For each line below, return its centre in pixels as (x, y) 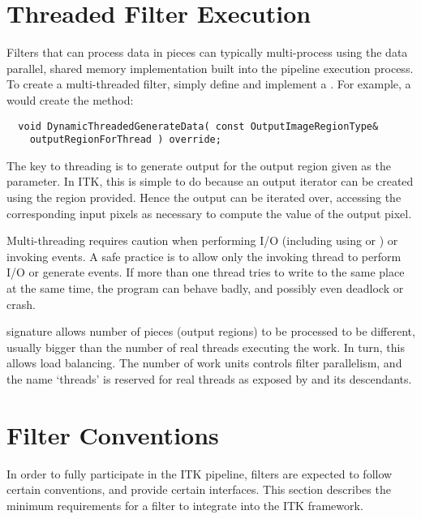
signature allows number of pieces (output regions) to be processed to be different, (211, 331)
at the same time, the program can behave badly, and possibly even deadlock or (205, 287)
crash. (21, 304)
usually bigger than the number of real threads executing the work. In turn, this (206, 347)
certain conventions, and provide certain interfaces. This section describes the (199, 489)
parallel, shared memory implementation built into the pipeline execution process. (210, 68)
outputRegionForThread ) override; (125, 140)
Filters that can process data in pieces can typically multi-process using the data (207, 52)
